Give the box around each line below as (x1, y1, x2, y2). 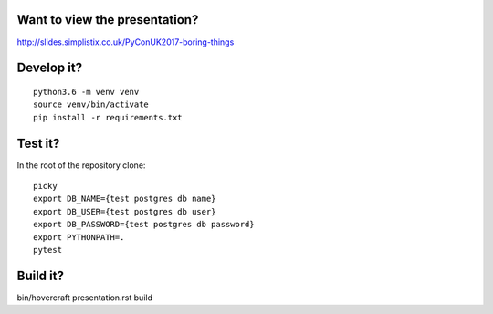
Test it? (16, 135, 60, 151)
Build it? (16, 267, 64, 283)
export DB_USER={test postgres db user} (33, 206, 216, 216)
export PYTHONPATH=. (33, 232, 125, 242)
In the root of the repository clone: (16, 160, 146, 171)
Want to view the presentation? (16, 12, 199, 27)
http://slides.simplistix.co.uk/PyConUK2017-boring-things (16, 37, 235, 47)
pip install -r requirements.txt (33, 112, 183, 122)
